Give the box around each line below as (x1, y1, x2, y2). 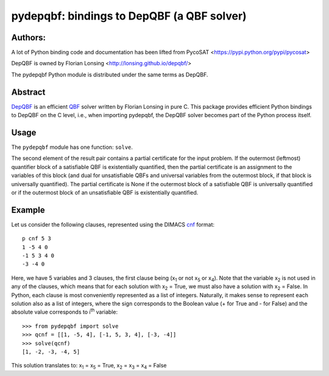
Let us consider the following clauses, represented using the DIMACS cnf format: (11, 220, 215, 228)
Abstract (11, 87, 46, 97)
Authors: (11, 32, 46, 43)
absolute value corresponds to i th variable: (11, 307, 118, 316)
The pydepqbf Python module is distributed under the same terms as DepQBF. (11, 71, 208, 78)
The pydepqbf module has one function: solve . (11, 143, 133, 151)
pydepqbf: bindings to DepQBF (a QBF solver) (11, 9, 247, 23)
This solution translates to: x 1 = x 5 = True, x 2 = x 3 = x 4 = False (11, 362, 167, 371)
